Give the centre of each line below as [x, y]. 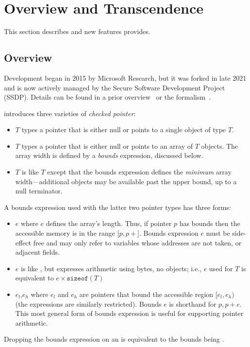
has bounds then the [210, 223]
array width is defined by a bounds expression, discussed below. [109, 155]
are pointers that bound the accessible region [146, 294]
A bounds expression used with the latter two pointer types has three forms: [117, 207]
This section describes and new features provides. [77, 31]
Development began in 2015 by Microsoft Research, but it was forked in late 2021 [125, 78]
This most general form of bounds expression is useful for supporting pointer [129, 313]
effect [23, 242]
